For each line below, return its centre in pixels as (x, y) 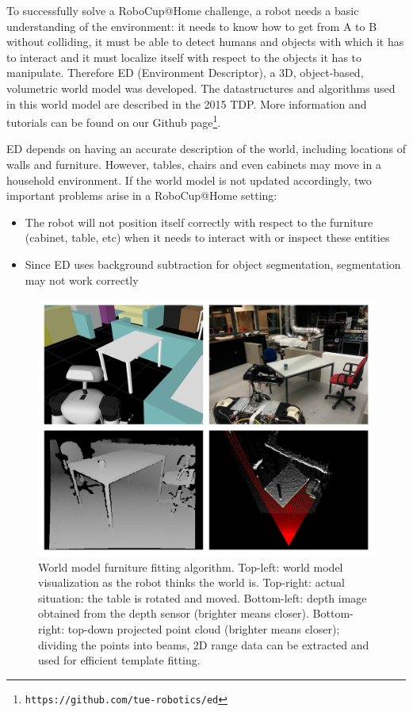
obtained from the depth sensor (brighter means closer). (174, 613)
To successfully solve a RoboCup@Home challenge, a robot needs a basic (183, 10)
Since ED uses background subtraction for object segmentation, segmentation (213, 264)
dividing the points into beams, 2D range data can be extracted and (204, 644)
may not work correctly (82, 279)
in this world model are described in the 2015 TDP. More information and (187, 103)
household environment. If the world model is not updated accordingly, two (189, 180)
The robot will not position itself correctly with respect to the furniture (199, 222)
